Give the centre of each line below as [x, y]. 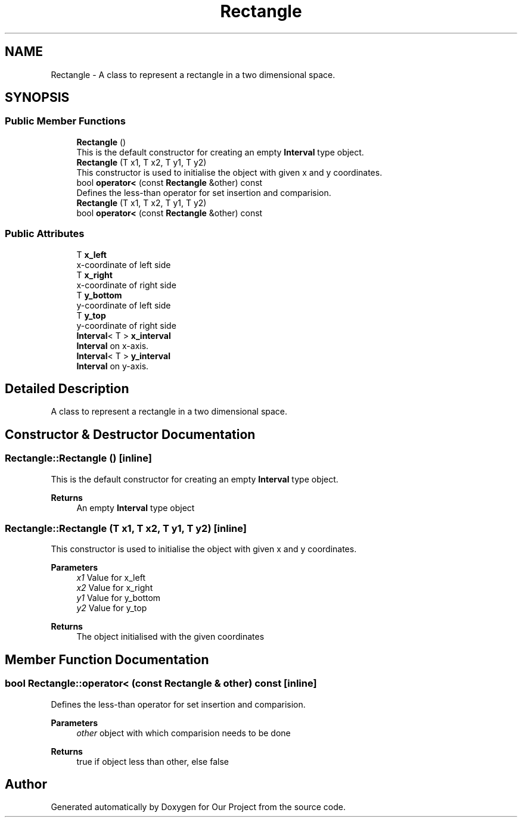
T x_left [91, 254]
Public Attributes [45, 234]
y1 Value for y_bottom [119, 598]
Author [26, 784]
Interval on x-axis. [113, 345]
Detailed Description [67, 388]
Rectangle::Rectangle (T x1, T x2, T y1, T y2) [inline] [126, 528]
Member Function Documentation [107, 659]
